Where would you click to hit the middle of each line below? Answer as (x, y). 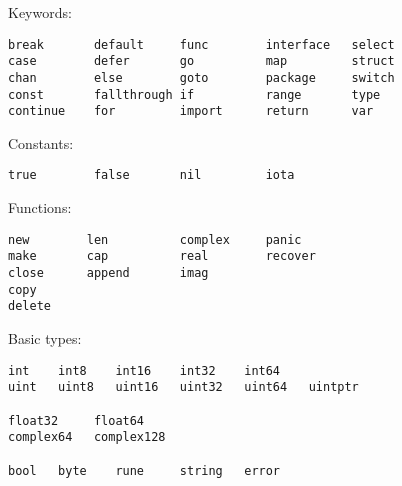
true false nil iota (151, 175)
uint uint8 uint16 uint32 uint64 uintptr (183, 387)
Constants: (41, 142)
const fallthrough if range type (194, 94)
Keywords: (40, 12)
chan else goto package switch (201, 77)
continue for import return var (191, 111)
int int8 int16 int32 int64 (144, 370)
